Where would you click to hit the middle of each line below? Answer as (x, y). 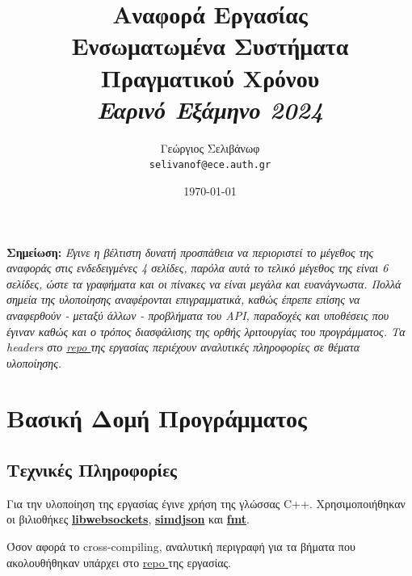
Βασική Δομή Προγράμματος (157, 418)
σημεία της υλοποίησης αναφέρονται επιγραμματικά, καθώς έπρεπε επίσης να (183, 299)
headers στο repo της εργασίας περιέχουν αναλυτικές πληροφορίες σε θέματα (183, 347)
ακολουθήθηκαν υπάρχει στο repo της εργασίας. (119, 562)
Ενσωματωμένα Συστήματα (210, 46)
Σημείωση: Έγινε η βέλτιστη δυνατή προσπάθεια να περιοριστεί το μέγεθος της (190, 252)
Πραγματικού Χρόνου (210, 77)
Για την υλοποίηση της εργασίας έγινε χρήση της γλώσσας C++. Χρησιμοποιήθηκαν (206, 503)
